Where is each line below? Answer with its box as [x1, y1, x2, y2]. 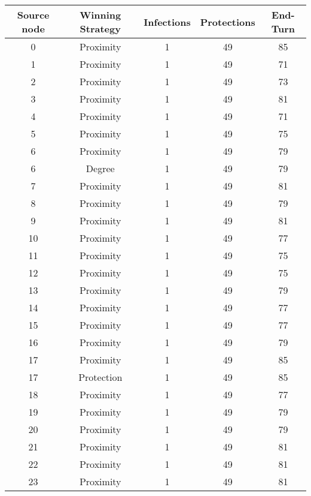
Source [17, 8, 50, 22]
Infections [144, 14, 191, 29]
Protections [200, 14, 255, 29]
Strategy [80, 22, 121, 35]
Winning [80, 8, 121, 22]
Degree [86, 161, 115, 175]
